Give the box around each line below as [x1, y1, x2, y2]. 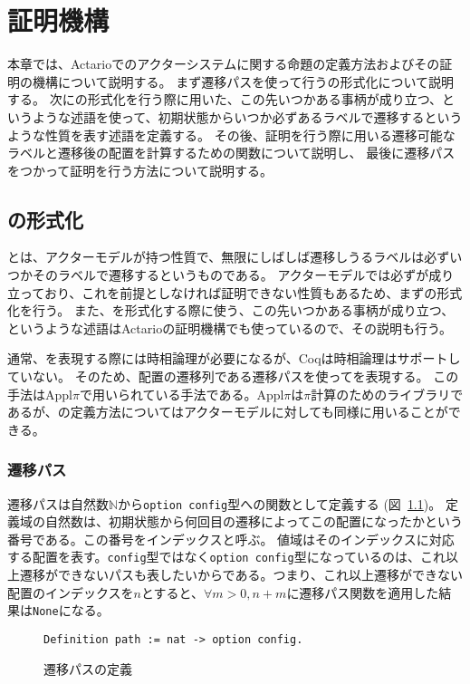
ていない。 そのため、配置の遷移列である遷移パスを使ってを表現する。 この [7, 367, 459, 386]
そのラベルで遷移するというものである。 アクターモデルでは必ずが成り [32, 265, 455, 284]
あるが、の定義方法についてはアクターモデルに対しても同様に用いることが [7, 402, 448, 421]
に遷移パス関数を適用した [286, 583, 439, 602]
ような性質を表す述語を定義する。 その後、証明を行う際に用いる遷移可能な [7, 125, 456, 144]
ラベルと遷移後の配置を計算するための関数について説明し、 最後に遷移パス [7, 143, 456, 162]
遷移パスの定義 [43, 659, 132, 678]
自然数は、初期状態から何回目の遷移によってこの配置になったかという [44, 512, 463, 531]
